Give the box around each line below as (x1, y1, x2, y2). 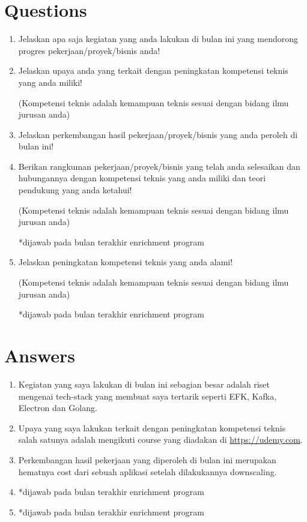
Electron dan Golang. (18, 401, 97, 414)
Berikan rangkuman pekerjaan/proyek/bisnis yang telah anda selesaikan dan (18, 160, 300, 172)
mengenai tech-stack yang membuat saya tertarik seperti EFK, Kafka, (18, 389, 277, 402)
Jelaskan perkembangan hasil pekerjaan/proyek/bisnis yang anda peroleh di (18, 128, 298, 140)
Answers (4, 343, 76, 367)
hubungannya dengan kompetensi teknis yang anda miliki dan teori (18, 172, 266, 184)
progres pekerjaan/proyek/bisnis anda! (18, 44, 160, 56)
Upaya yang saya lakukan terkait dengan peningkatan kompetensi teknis (18, 421, 286, 434)
